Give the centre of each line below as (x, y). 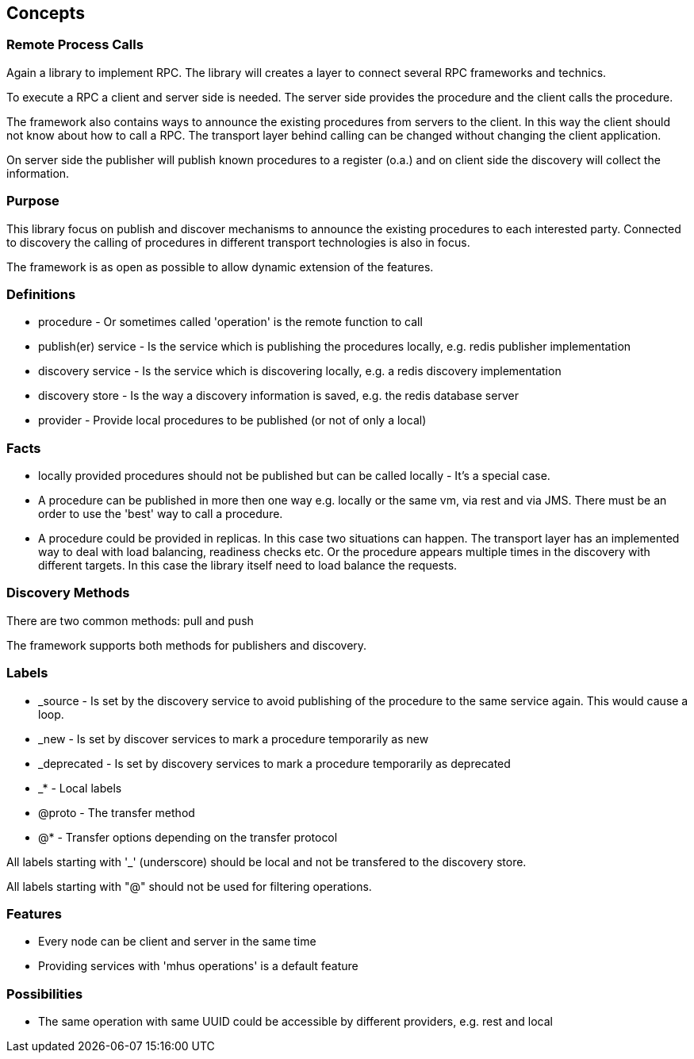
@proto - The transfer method (117, 812)
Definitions (41, 294)
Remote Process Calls (75, 45)
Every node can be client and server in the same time (177, 942)
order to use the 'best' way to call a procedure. (161, 514)
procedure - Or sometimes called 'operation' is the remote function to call (230, 322)
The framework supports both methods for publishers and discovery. (187, 645)
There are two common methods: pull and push (130, 620)
